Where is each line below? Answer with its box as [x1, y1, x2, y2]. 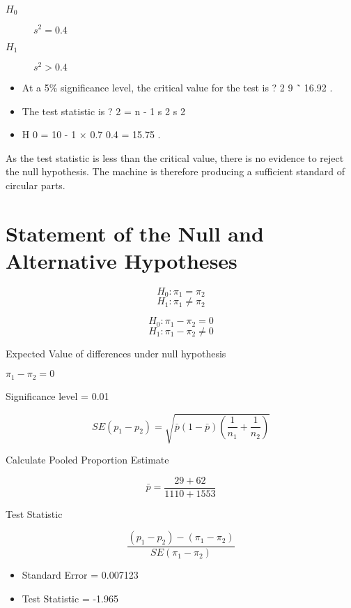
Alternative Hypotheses [6, 246, 237, 274]
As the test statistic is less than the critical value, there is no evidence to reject [6, 150, 344, 165]
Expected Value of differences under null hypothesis [6, 346, 226, 360]
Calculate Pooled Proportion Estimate [6, 452, 169, 467]
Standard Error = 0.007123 [22, 568, 139, 582]
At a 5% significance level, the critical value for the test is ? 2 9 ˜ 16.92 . [22, 80, 333, 95]
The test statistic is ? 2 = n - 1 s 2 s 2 [22, 103, 185, 118]
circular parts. [6, 178, 65, 193]
